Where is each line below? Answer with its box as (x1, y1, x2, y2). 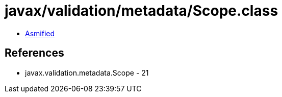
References (5, 46, 64, 60)
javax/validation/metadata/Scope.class (5, 2, 278, 19)
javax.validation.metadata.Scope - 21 (25, 68, 149, 77)
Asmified (25, 29, 55, 38)
